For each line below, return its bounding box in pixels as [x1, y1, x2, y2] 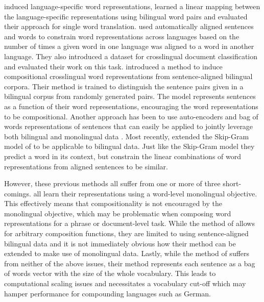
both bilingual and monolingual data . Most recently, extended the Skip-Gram [4, 131, 249, 141]
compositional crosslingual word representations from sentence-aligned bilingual [4, 71, 253, 82]
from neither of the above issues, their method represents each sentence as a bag [4, 258, 255, 268]
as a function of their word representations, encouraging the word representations [4, 100, 258, 111]
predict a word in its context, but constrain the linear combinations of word [4, 150, 242, 161]
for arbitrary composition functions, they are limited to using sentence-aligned [4, 228, 249, 239]
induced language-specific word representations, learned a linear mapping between [4, 1, 260, 11]
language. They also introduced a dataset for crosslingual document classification [4, 51, 258, 61]
